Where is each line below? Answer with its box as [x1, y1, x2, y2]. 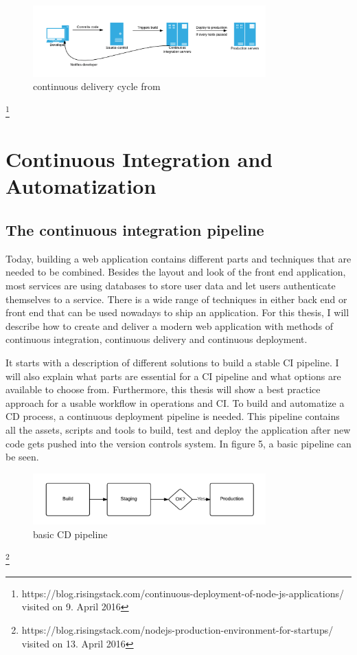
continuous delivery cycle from [33, 79, 161, 93]
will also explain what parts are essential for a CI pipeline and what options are [5, 368, 341, 383]
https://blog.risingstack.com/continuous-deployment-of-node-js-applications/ [21, 586, 344, 600]
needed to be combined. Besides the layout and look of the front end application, [5, 265, 346, 279]
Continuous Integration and [5, 145, 273, 173]
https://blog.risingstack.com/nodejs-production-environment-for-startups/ [21, 622, 334, 636]
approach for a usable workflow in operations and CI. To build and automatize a [5, 395, 345, 410]
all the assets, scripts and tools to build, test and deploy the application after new [5, 423, 351, 436]
